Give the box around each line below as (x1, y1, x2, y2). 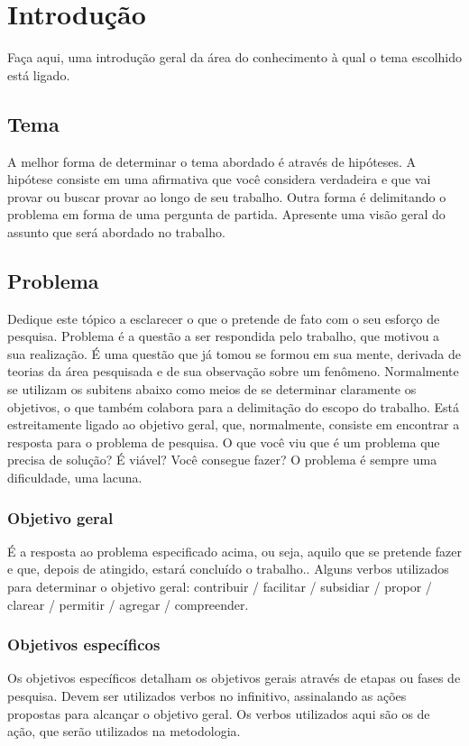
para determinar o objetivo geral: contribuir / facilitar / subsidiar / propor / (7, 577, 432, 596)
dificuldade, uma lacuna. (7, 468, 143, 487)
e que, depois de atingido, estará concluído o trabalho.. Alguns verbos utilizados (7, 559, 449, 578)
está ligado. (7, 65, 70, 84)
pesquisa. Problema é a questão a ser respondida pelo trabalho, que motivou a (7, 327, 440, 345)
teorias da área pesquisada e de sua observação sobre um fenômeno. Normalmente (7, 362, 459, 381)
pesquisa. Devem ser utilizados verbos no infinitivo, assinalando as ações (7, 686, 407, 705)
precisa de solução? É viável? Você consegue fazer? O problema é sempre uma (7, 450, 437, 469)
